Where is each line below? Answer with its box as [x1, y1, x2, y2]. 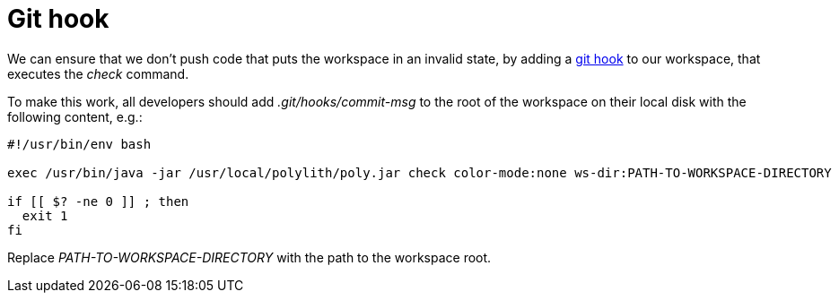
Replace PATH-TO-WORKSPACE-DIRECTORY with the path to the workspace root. [7, 249, 492, 265]
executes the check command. [7, 65, 189, 81]
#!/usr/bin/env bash [7, 136, 152, 151]
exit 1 [22, 208, 68, 223]
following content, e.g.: [7, 108, 143, 124]
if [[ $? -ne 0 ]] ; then [7, 193, 189, 209]
